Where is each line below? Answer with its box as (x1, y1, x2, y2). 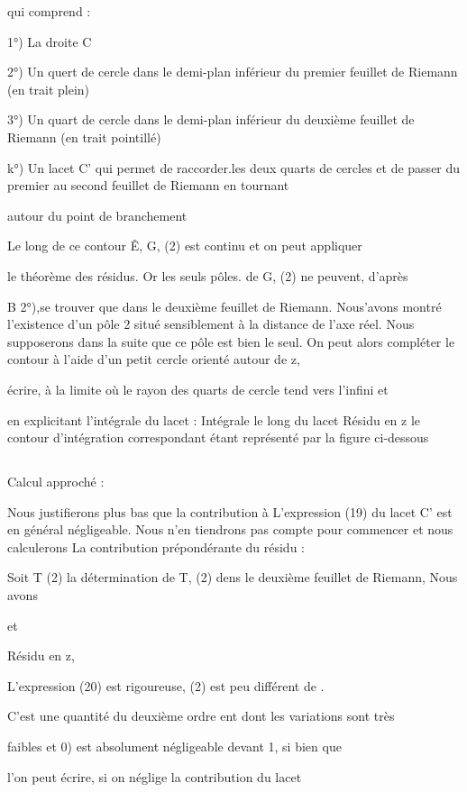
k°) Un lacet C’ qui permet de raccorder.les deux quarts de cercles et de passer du (7, 158, 461, 177)
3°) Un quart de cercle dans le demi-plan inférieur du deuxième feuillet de (7, 110, 415, 129)
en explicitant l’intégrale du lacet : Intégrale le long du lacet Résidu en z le (7, 410, 421, 429)
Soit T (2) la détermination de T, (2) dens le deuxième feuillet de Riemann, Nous (7, 568, 458, 587)
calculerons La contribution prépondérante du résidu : (7, 537, 305, 556)
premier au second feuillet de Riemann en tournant (7, 176, 289, 195)
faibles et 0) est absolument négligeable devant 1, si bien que (7, 737, 342, 756)
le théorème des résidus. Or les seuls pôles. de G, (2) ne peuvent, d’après (7, 266, 408, 285)
